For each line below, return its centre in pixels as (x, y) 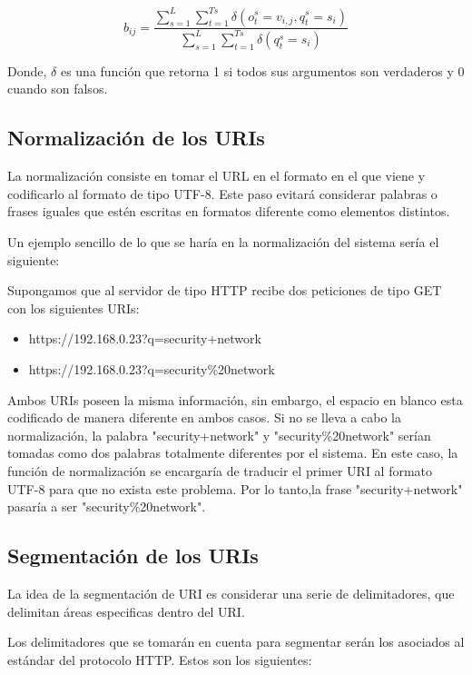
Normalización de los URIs (136, 138)
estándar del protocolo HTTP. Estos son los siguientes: (160, 659)
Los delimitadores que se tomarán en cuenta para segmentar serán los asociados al (236, 642)
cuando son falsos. (58, 89)
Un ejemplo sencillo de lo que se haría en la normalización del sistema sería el (223, 242)
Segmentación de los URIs (133, 556)
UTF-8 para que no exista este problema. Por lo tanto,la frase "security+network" (235, 488)
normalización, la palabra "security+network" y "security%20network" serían (219, 435)
